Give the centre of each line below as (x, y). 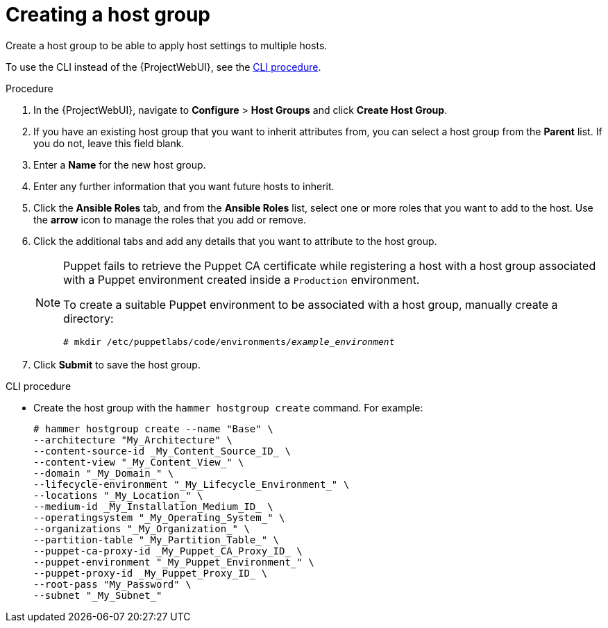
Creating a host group (108, 15)
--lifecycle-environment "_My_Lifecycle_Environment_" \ (192, 484)
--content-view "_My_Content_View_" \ (139, 462)
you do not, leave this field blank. (109, 143)
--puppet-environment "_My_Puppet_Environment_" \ (174, 562)
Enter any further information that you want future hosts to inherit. (184, 186)
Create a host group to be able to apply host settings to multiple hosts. (167, 45)
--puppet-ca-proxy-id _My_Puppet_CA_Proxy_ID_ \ (168, 551)
